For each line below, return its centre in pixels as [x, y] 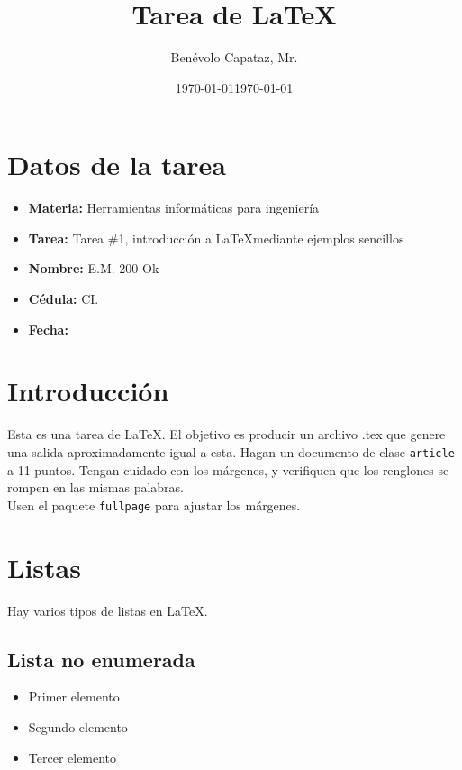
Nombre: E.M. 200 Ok [94, 268]
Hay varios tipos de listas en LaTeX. [108, 610]
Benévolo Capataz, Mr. [234, 57]
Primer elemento [74, 697]
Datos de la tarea [117, 165]
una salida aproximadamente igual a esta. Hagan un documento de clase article [231, 451]
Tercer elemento [72, 757]
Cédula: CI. [63, 299]
